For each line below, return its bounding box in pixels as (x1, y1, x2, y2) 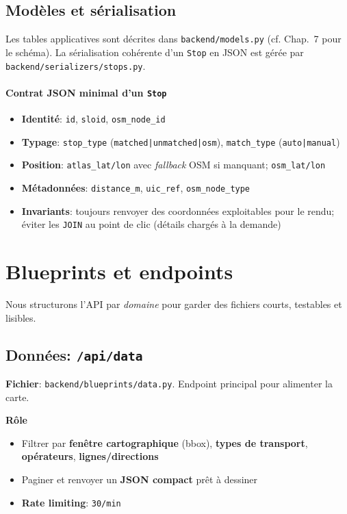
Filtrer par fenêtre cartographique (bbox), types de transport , (21, 435, 308, 450)
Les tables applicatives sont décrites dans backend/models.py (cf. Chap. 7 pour (5, 31, 342, 46)
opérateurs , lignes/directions (21, 449, 159, 463)
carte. (5, 389, 29, 404)
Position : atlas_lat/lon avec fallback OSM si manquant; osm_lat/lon (21, 157, 326, 172)
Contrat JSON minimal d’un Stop (5, 85, 167, 99)
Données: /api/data (5, 344, 143, 365)
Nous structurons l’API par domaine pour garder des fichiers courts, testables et (5, 297, 342, 311)
